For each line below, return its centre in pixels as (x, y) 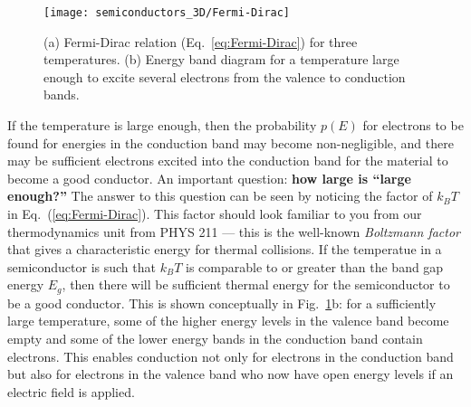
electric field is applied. (71, 391)
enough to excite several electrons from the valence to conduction (225, 76)
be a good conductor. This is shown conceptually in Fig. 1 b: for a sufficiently (222, 303)
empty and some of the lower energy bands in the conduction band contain (215, 339)
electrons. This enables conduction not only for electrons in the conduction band (231, 356)
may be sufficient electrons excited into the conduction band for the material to (228, 161)
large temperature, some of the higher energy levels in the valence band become (228, 321)
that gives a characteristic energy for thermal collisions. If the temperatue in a (225, 249)
